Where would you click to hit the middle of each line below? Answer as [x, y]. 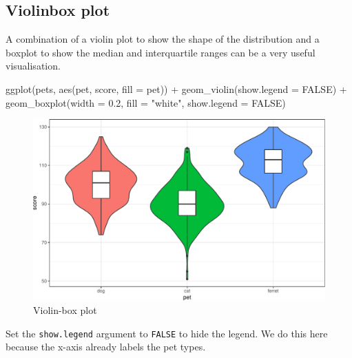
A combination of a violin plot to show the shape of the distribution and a [163, 39]
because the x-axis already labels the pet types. [106, 347]
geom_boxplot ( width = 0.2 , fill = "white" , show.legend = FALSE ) [146, 102]
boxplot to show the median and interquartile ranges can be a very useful [161, 52]
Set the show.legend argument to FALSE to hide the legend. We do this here [167, 333]
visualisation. [33, 66]
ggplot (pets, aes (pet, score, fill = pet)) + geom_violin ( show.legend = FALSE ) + [176, 88]
